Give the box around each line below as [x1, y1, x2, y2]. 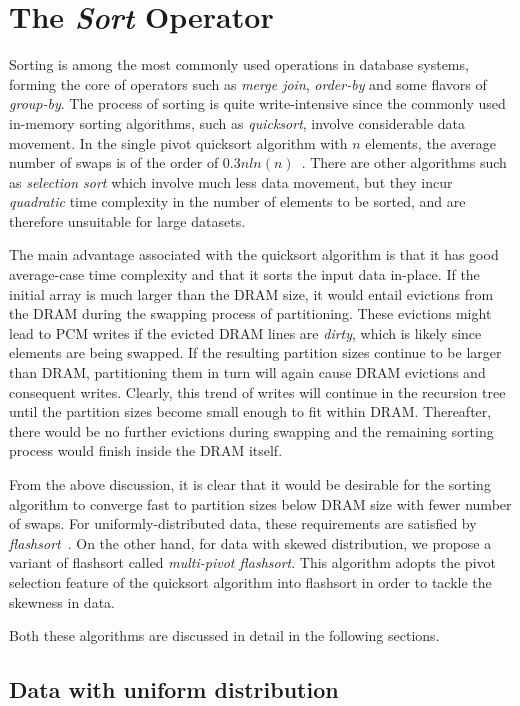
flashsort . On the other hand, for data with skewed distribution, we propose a [9, 532, 492, 553]
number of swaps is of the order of [9, 152, 219, 173]
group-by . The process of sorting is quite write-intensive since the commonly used [9, 93, 506, 114]
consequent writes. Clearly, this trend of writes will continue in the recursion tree [9, 381, 506, 402]
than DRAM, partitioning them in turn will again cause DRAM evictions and [9, 362, 486, 383]
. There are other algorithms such [301, 152, 507, 173]
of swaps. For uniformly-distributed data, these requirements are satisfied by [9, 513, 477, 534]
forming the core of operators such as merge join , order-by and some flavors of [9, 73, 487, 94]
